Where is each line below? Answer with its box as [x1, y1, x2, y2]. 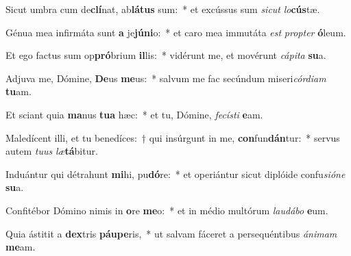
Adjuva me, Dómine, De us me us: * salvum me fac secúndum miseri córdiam [5, 71, 326, 85]
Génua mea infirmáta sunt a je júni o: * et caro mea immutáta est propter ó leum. [5, 25, 346, 39]
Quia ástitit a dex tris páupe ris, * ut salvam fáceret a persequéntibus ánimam [5, 226, 337, 240]
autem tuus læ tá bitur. [5, 144, 98, 158]
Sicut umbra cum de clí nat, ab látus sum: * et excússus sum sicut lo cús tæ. [5, 2, 320, 16]
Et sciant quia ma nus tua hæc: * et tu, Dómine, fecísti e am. [5, 107, 263, 121]
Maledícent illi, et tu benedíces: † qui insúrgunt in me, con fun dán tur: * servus [5, 130, 340, 144]
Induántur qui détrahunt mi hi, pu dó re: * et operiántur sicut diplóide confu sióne [5, 166, 346, 181]
